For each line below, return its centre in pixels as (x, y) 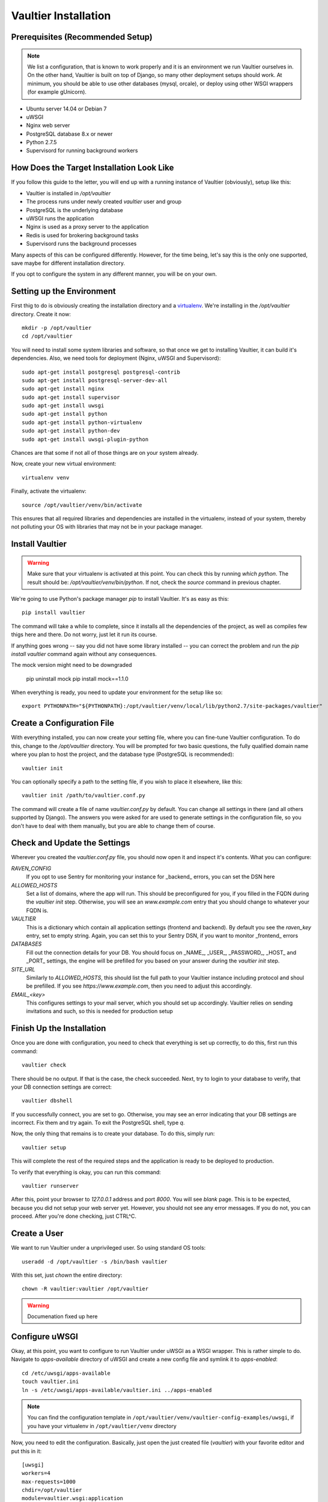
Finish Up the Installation (59, 1028)
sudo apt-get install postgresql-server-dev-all (95, 380)
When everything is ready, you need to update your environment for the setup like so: (117, 692)
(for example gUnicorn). (57, 92)
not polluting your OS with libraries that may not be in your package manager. (107, 527)
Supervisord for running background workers (82, 151)
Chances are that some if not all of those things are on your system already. (105, 453)
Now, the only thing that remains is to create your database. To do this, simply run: (113, 1134)
